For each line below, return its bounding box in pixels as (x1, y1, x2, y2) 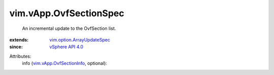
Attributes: (9, 53, 31, 59)
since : (9, 44, 23, 50)
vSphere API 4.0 (49, 44, 84, 50)
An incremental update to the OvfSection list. (22, 25, 116, 31)
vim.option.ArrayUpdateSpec (49, 36, 110, 43)
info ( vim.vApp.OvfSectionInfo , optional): (22, 60, 108, 66)
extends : (9, 36, 29, 43)
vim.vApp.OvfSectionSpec (9, 8, 124, 19)
